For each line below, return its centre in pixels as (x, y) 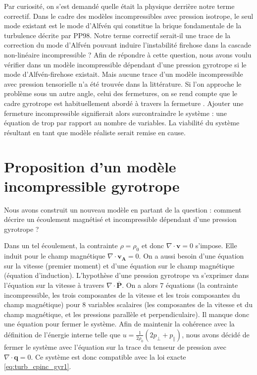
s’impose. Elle (216, 245)
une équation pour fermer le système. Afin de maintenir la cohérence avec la (119, 324)
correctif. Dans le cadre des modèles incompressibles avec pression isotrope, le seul (129, 16)
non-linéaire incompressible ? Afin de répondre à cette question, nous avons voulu (128, 54)
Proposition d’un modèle (90, 166)
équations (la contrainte (202, 285)
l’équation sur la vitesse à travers (54, 285)
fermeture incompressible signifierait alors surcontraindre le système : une (116, 113)
